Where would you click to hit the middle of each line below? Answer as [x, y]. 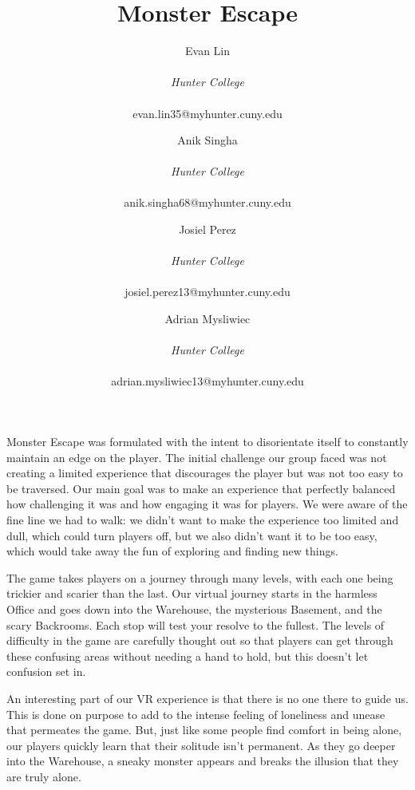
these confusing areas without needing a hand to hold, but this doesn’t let [188, 656]
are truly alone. [44, 776]
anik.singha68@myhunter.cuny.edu [207, 202]
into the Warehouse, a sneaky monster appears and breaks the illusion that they [203, 761]
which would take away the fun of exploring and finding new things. [172, 551]
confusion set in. [46, 671]
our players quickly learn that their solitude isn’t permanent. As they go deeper [201, 745]
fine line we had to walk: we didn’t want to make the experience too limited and [203, 519]
